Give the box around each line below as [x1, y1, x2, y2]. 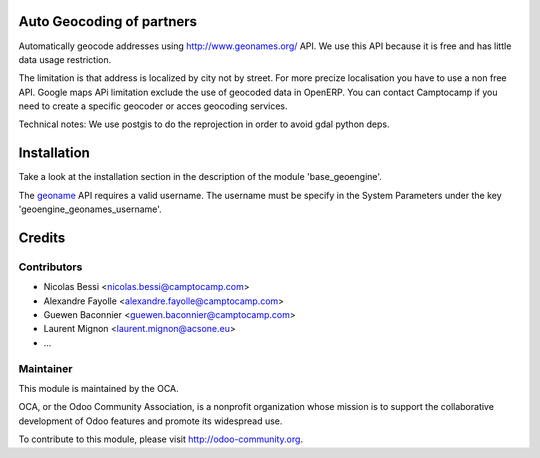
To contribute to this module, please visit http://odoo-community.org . [18, 433, 304, 445]
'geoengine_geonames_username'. [18, 203, 162, 215]
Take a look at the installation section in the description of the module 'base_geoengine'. [18, 171, 382, 183]
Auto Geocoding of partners [18, 13, 198, 30]
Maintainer [18, 361, 73, 375]
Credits [18, 229, 66, 246]
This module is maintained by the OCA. [18, 383, 179, 395]
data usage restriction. [18, 53, 112, 65]
